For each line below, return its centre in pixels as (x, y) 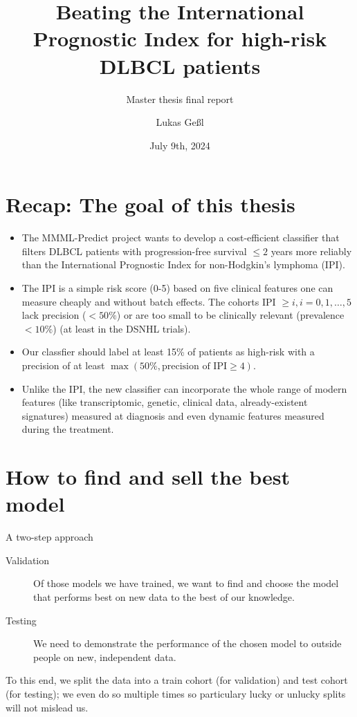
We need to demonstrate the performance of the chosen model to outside (187, 643)
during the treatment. (68, 429)
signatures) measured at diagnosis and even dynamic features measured (173, 415)
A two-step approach (49, 537)
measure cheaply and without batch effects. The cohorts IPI (149, 301)
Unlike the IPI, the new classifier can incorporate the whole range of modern (184, 388)
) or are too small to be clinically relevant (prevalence (230, 315)
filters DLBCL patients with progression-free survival (134, 251)
